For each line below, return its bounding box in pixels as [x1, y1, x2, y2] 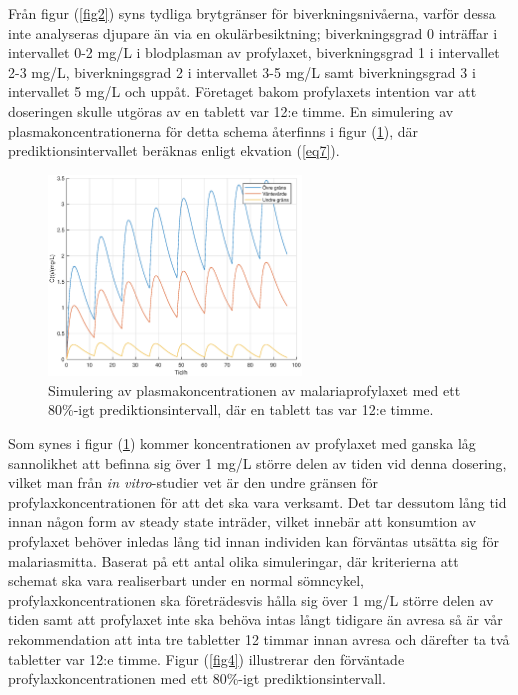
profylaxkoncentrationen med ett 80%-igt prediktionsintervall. [8, 668, 386, 689]
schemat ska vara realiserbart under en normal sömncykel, [8, 570, 364, 591]
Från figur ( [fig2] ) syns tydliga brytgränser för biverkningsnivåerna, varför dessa [8, 3, 496, 23]
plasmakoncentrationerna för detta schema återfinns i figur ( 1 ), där [8, 120, 418, 141]
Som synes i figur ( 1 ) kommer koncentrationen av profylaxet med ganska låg [8, 433, 476, 453]
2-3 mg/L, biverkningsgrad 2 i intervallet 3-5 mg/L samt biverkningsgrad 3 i [8, 61, 476, 82]
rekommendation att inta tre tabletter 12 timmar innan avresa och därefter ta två [8, 628, 510, 649]
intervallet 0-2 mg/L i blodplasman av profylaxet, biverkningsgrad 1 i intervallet [8, 42, 500, 63]
